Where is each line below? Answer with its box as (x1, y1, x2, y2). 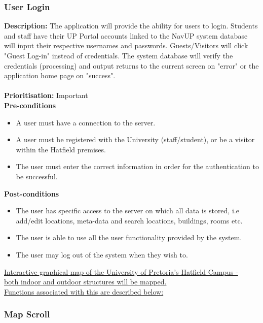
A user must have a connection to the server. (16, 117, 156, 127)
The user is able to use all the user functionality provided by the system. (16, 232, 242, 243)
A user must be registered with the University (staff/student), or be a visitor (16, 134, 255, 145)
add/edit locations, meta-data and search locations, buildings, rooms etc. (16, 215, 243, 225)
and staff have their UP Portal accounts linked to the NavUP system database (4, 30, 248, 41)
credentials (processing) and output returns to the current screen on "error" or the (4, 60, 259, 71)
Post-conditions (4, 188, 59, 199)
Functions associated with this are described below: (4, 286, 164, 297)
